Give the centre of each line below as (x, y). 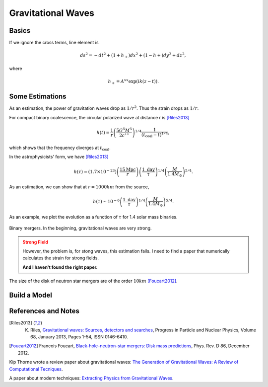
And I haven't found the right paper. (60, 267)
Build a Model (31, 295)
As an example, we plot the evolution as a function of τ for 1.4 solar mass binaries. (93, 217)
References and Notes (44, 311)
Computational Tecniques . (36, 369)
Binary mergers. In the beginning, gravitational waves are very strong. (80, 228)
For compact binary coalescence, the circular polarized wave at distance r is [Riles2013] (99, 117)
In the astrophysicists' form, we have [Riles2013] (59, 157)
